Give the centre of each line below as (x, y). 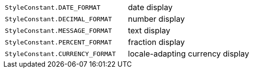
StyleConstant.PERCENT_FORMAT (59, 42)
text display (149, 30)
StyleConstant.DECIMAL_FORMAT (59, 19)
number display (157, 19)
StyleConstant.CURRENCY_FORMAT (60, 54)
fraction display (157, 42)
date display (150, 7)
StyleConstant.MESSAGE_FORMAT (59, 30)
